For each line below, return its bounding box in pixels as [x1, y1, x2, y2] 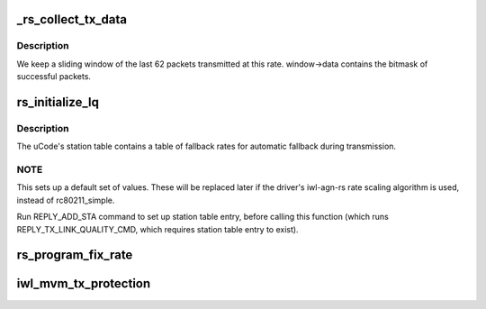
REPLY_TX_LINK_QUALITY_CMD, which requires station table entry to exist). [16, 223, 299, 234]
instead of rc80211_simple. [16, 195, 115, 205]
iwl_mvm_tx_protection [16, 276, 151, 292]
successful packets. [16, 71, 92, 82]
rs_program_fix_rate [16, 248, 133, 263]
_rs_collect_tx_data [16, 12, 128, 27]
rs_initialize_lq [16, 95, 99, 110]
